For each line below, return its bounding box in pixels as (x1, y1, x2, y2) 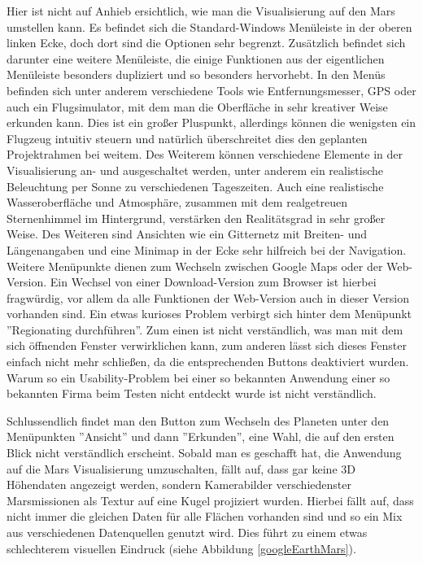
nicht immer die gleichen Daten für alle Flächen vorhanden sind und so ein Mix (7, 508, 403, 525)
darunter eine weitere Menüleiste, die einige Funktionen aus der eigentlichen (7, 50, 385, 67)
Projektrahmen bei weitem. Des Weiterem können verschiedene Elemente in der (7, 146, 403, 163)
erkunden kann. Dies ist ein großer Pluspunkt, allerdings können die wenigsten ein (7, 114, 416, 131)
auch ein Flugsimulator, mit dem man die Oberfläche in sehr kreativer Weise (7, 98, 388, 115)
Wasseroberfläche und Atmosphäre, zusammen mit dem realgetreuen (7, 194, 347, 211)
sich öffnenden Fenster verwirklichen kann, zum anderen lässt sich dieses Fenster (7, 337, 407, 354)
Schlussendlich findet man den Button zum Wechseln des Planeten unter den (7, 412, 390, 429)
